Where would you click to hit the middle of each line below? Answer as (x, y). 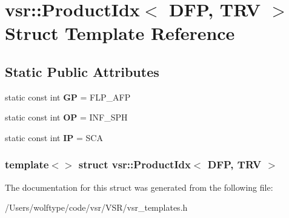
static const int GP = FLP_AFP (68, 97)
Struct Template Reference (120, 33)
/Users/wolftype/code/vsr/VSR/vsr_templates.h (96, 207)
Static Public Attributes (82, 71)
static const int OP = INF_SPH (66, 117)
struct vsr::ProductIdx (135, 164)
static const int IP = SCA (54, 137)
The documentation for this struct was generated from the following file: (139, 187)
